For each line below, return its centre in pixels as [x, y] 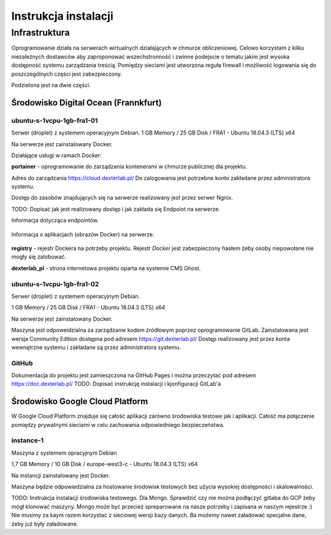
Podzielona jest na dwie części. [51, 85]
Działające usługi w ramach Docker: [57, 155]
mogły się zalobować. [39, 257]
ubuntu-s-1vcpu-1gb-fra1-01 [55, 120]
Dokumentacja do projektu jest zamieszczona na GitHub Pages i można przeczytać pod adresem [134, 375]
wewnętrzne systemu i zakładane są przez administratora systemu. [96, 347]
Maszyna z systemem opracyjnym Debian [64, 453]
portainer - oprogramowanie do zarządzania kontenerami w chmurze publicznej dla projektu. [129, 166]
